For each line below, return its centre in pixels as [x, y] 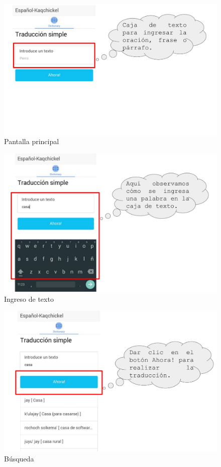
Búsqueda [19, 459]
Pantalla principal [32, 141]
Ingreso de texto [29, 298]
